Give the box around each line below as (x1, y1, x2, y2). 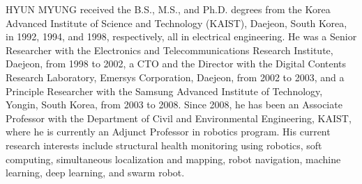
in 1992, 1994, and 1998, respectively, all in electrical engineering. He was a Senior (6, 29, 357, 44)
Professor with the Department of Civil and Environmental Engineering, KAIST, (6, 110, 352, 125)
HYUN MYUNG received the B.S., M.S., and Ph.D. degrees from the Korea (6, 2, 331, 16)
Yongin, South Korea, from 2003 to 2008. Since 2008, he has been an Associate (6, 97, 342, 112)
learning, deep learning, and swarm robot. (6, 165, 185, 180)
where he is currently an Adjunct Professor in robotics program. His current (6, 124, 331, 139)
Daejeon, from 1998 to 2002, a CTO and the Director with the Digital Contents (6, 56, 347, 71)
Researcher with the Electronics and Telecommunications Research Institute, (6, 42, 333, 57)
